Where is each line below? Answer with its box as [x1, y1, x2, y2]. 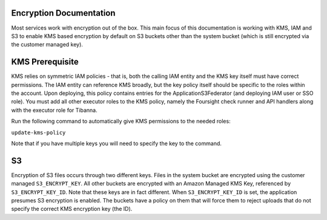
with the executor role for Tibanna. [11, 106, 97, 114]
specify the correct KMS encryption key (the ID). [11, 205, 133, 213]
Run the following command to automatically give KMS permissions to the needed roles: [11, 118, 231, 125]
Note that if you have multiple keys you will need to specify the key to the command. [11, 140, 222, 147]
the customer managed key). [11, 41, 83, 48]
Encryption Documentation [11, 8, 116, 18]
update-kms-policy [11, 129, 66, 136]
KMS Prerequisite [11, 57, 79, 67]
